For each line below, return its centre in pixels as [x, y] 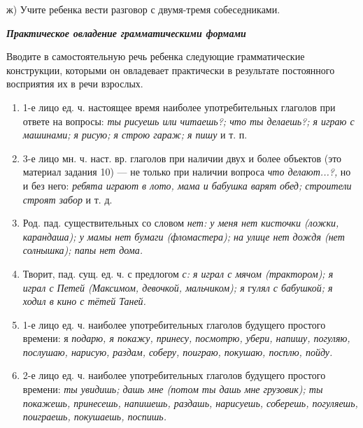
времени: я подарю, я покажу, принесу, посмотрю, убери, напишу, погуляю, [186, 338]
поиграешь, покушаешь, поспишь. [94, 416]
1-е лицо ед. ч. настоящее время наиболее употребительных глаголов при [179, 107]
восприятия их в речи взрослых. [75, 84]
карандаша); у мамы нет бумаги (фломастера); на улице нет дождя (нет [184, 236]
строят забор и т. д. [67, 199]
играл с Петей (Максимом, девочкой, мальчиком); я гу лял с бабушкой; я [178, 287]
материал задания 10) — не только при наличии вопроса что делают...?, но [187, 172]
